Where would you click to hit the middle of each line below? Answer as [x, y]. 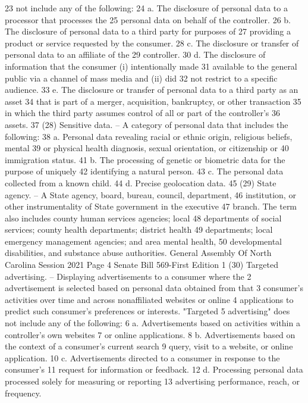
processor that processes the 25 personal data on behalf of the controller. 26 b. [148, 19]
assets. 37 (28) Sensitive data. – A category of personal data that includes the [147, 124]
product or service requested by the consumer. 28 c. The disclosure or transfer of [152, 43]
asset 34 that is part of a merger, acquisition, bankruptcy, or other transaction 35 [153, 101]
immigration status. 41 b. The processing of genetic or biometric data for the [145, 159]
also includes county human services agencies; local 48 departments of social [143, 218]
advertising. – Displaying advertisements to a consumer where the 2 [128, 276]
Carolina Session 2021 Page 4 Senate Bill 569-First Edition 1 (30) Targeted [142, 265]
